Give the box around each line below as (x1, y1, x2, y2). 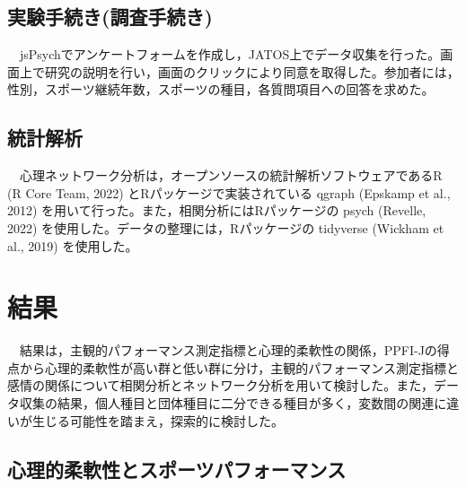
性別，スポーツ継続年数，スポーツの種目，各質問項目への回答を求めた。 (7, 80, 435, 99)
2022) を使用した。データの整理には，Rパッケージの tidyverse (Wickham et (7, 218, 444, 237)
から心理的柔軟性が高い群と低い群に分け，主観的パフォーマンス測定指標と (19, 358, 460, 377)
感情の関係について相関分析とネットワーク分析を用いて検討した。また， (7, 376, 434, 395)
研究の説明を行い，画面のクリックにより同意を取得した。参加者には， (44, 62, 460, 81)
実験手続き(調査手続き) (7, 3, 213, 30)
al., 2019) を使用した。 (7, 236, 138, 255)
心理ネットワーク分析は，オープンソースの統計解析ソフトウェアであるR (19, 166, 443, 185)
